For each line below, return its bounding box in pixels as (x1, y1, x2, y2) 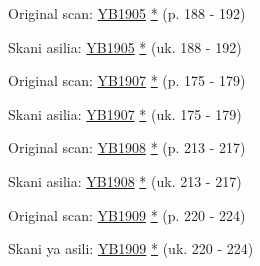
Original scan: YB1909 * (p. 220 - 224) (8, 204, 246, 225)
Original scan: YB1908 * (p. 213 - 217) (8, 137, 246, 158)
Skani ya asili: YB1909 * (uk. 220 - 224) (8, 238, 254, 259)
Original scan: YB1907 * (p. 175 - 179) (8, 70, 246, 91)
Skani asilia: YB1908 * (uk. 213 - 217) (8, 170, 242, 191)
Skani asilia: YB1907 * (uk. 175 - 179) (8, 103, 242, 124)
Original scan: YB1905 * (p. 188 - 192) (8, 3, 246, 23)
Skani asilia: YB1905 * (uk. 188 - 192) (8, 36, 242, 57)
